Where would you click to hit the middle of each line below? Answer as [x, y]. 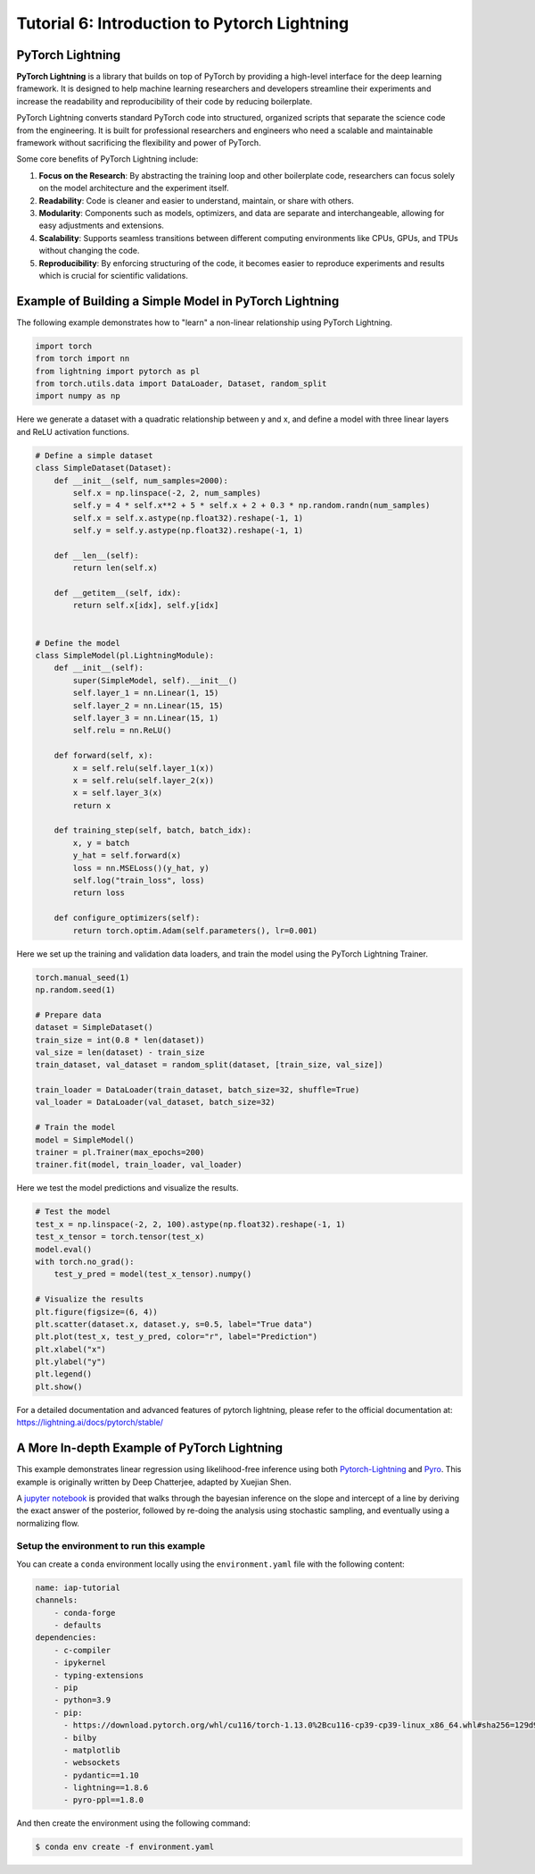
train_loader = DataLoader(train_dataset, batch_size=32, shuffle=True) [198, 1090]
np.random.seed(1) [75, 990]
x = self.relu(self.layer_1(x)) [143, 768]
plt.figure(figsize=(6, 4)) [96, 1312]
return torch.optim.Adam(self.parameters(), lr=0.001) [195, 930]
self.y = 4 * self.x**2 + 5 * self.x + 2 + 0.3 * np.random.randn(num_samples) [251, 506]
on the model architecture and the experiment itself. [134, 188]
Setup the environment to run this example [111, 1546]
